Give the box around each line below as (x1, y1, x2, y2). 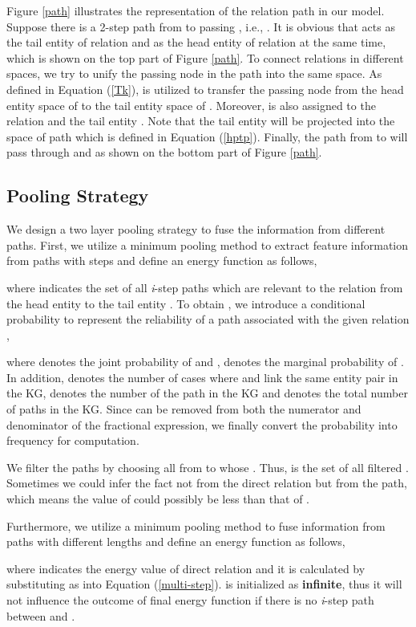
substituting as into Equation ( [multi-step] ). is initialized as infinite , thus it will (6, 576, 402, 592)
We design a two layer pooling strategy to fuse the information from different (6, 221, 386, 238)
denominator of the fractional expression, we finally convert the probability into (6, 416, 398, 433)
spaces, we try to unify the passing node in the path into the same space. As (6, 65, 382, 82)
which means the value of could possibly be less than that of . (6, 491, 309, 507)
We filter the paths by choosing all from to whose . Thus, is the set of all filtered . (6, 458, 409, 475)
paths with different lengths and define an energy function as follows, (6, 533, 345, 550)
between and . (6, 607, 75, 624)
